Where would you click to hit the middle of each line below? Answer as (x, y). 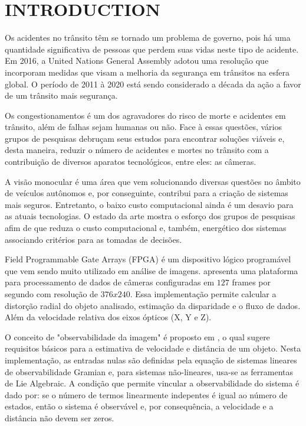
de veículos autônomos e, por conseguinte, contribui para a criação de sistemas (147, 193)
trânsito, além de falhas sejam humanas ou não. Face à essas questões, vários (143, 127)
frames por (251, 282)
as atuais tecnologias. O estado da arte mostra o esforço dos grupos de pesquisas (150, 216)
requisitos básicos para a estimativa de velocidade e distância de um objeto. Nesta (153, 348)
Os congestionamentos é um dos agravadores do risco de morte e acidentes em (145, 115)
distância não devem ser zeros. (60, 417)
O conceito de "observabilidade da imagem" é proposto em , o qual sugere (137, 336)
